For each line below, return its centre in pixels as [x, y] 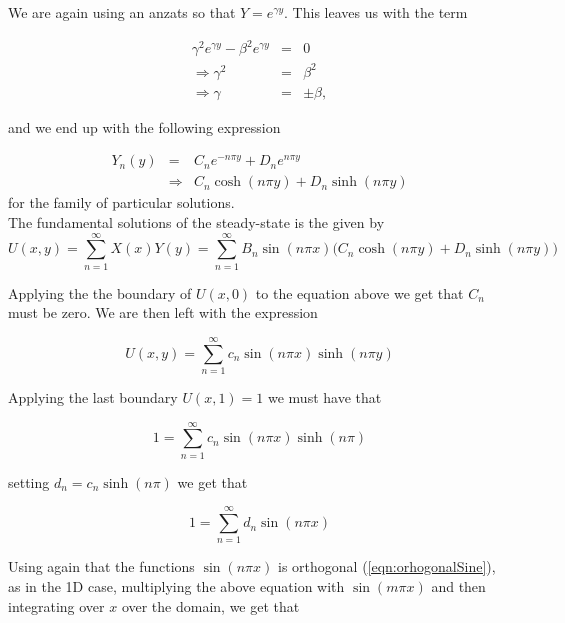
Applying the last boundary [93, 396]
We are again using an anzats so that [122, 12]
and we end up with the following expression [144, 126]
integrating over [56, 605]
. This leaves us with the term [376, 12]
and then [458, 586]
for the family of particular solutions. [121, 202]
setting [29, 481]
